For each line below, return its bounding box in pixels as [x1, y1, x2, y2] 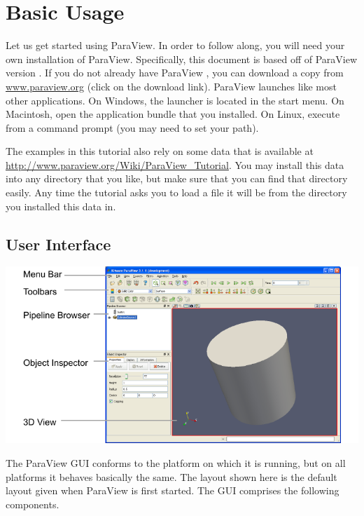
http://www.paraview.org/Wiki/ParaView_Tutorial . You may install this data [6, 157, 344, 172]
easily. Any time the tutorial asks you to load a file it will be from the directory [6, 185, 347, 200]
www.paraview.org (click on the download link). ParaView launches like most [6, 79, 337, 93]
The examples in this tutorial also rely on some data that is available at [6, 144, 314, 158]
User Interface [6, 233, 111, 254]
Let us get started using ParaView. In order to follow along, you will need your [6, 38, 345, 53]
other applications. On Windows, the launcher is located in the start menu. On [6, 93, 344, 107]
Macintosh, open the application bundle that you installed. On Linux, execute [6, 107, 340, 121]
